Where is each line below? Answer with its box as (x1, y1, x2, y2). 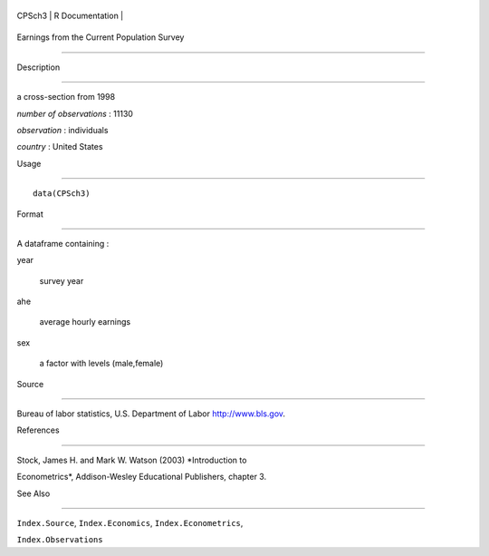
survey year (39, 275, 84, 286)
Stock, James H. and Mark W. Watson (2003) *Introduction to (16, 454, 247, 465)
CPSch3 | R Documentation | (16, 10, 124, 21)
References (16, 424, 60, 435)
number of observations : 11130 (16, 108, 133, 119)
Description (16, 62, 61, 73)
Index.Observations (16, 535, 103, 545)
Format (16, 209, 44, 219)
